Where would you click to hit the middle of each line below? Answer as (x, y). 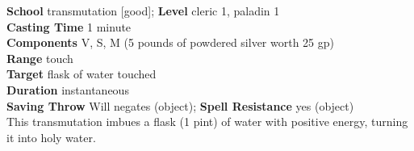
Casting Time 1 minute (69, 26)
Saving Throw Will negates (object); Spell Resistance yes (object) (180, 105)
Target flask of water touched (82, 74)
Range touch (40, 58)
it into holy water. (51, 137)
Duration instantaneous (68, 89)
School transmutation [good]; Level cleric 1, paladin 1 (143, 10)
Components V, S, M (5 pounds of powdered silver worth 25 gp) (170, 42)
